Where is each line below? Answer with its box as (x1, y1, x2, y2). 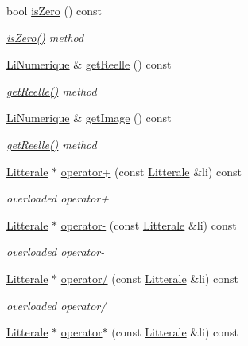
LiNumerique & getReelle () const (6, 56, 172, 73)
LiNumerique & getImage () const (6, 109, 172, 126)
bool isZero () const (6, 2, 102, 18)
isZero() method (6, 29, 84, 45)
